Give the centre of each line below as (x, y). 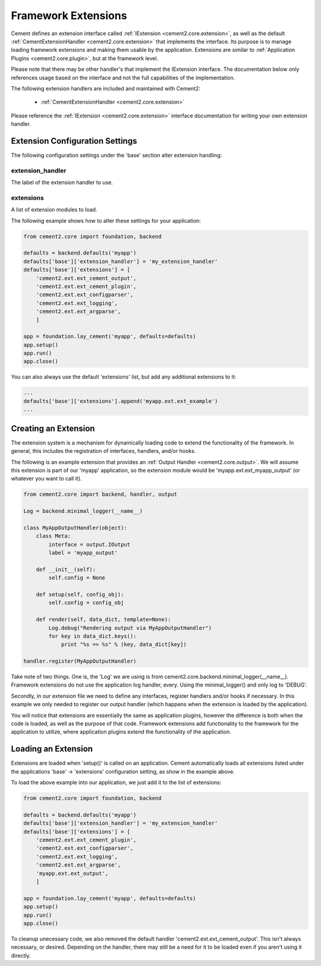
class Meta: (53, 536)
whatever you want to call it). (46, 479)
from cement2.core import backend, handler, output (100, 494)
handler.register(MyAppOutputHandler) (80, 661)
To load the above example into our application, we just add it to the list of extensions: (116, 782)
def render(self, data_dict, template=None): (103, 619)
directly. (21, 955)
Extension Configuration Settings (74, 141)
